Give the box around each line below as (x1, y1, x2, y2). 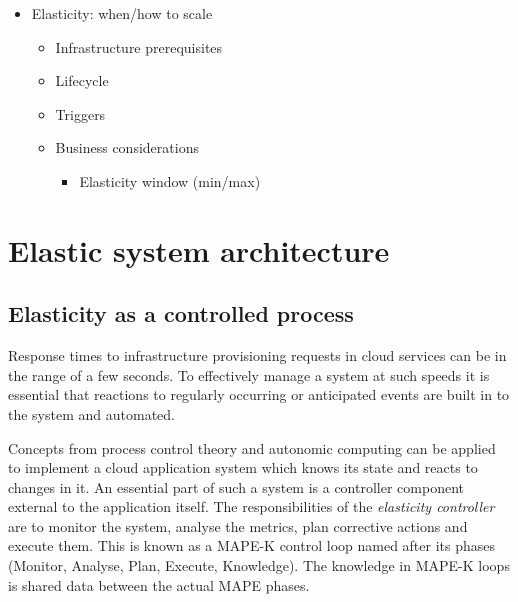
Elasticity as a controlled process (8, 298, 354, 329)
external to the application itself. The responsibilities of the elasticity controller (8, 496, 495, 517)
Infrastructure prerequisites (55, 36, 223, 57)
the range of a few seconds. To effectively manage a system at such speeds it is (8, 364, 490, 385)
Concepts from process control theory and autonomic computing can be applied (8, 437, 496, 458)
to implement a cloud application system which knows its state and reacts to (8, 457, 478, 478)
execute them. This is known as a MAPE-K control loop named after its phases (8, 535, 496, 556)
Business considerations (55, 137, 199, 158)
